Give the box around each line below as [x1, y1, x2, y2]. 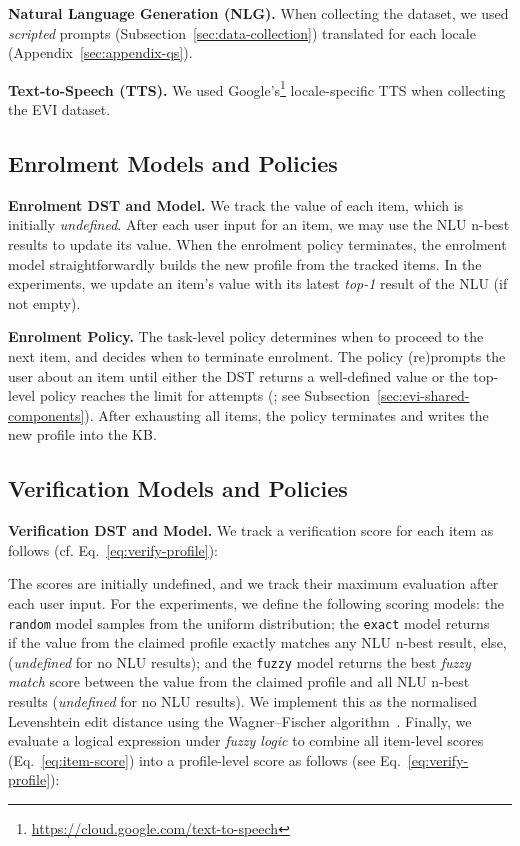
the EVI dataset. [8, 99, 111, 120]
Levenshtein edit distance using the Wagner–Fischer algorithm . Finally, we [8, 710, 472, 731]
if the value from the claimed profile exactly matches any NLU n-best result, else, [8, 632, 507, 653]
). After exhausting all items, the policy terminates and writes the [84, 404, 489, 425]
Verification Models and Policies [8, 473, 348, 504]
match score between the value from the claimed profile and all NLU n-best [8, 671, 470, 692]
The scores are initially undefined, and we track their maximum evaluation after [8, 573, 499, 594]
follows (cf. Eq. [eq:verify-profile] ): [8, 539, 219, 560]
